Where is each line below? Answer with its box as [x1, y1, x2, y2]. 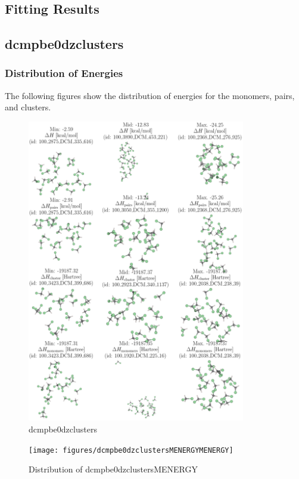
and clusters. [5, 101, 51, 113]
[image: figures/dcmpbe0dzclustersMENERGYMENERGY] [29, 446, 233, 455]
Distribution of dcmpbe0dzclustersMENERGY [29, 463, 198, 475]
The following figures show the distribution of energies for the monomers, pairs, [5, 89, 295, 101]
